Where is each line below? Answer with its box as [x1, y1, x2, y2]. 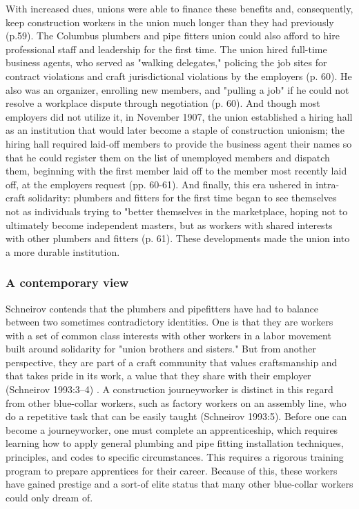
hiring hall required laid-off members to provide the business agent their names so [6, 136, 352, 150]
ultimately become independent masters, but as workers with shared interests [6, 217, 333, 232]
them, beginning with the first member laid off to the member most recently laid [6, 163, 347, 178]
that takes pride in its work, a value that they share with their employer [6, 368, 311, 383]
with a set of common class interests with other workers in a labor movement [6, 328, 331, 342]
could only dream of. [6, 490, 93, 504]
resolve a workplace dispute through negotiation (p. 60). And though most [6, 96, 320, 110]
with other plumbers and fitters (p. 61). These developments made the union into [6, 231, 350, 246]
